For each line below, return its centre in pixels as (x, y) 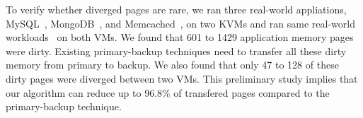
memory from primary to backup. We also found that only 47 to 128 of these (172, 65)
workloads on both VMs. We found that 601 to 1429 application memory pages (180, 37)
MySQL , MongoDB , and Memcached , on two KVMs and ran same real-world (180, 23)
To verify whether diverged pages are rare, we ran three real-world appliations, (176, 9)
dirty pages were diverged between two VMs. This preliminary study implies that (182, 78)
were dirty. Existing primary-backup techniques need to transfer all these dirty (176, 51)
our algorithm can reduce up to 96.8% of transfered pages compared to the (168, 92)
